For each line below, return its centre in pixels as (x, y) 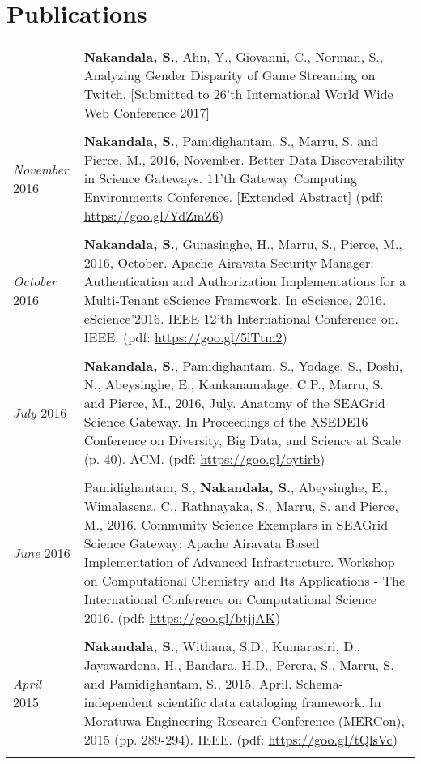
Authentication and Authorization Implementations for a (245, 281)
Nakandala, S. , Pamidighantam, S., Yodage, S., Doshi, (243, 366)
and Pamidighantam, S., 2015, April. (188, 684)
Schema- (320, 684)
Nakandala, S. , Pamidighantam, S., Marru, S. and (231, 141)
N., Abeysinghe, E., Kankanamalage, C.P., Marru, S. (234, 384)
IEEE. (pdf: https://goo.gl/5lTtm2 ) (185, 337)
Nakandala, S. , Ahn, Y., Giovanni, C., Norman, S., (234, 57)
